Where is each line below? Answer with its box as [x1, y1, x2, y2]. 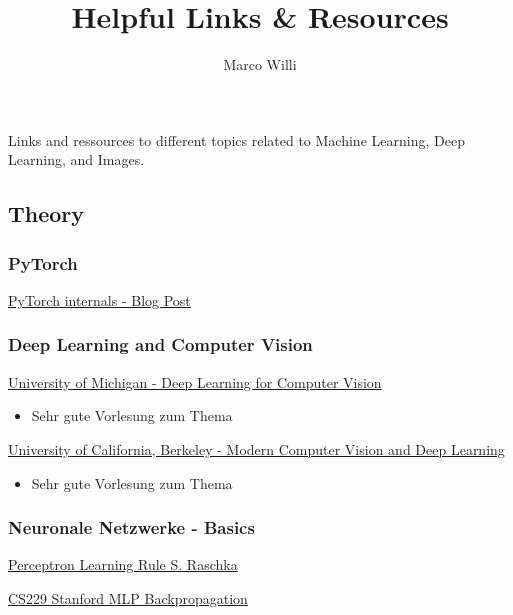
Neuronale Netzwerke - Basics [8, 515, 255, 540]
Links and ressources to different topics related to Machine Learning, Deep [8, 129, 465, 150]
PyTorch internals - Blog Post [8, 289, 191, 310]
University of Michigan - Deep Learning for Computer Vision [8, 371, 382, 392]
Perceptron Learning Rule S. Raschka [8, 554, 238, 575]
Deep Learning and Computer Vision [8, 332, 313, 357]
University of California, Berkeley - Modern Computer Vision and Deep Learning [8, 438, 505, 459]
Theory [8, 198, 85, 229]
